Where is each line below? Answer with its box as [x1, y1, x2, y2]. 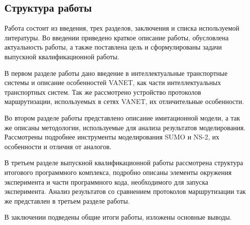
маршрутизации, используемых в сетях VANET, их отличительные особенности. [4, 96, 244, 106]
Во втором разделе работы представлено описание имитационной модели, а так [4, 112, 240, 122]
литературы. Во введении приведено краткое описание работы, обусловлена [4, 32, 229, 42]
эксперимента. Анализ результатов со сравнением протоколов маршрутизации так [4, 186, 246, 196]
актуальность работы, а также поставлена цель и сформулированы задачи [4, 42, 222, 52]
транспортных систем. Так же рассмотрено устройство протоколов [4, 87, 201, 97]
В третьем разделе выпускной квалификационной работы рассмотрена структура [4, 157, 243, 168]
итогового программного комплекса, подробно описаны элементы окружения [4, 167, 232, 177]
